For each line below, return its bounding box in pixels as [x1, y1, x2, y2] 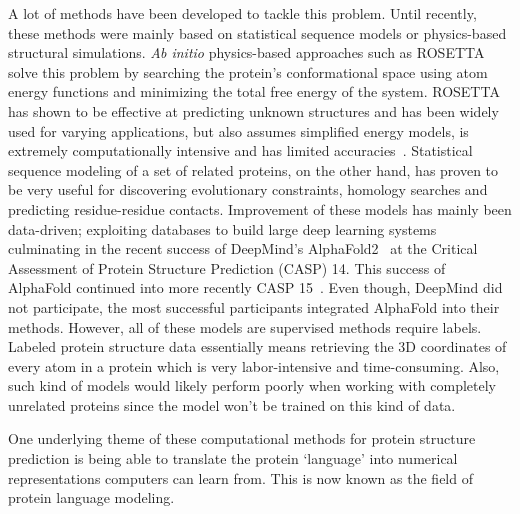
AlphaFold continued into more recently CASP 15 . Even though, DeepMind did [8, 277, 503, 298]
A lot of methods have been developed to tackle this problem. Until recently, [8, 3, 477, 23]
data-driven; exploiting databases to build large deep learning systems [8, 218, 437, 239]
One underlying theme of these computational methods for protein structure [8, 428, 476, 449]
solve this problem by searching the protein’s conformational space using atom [8, 61, 488, 82]
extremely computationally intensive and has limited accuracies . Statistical [8, 140, 473, 161]
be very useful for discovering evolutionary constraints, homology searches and [8, 179, 488, 200]
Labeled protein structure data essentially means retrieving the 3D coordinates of [8, 336, 507, 357]
